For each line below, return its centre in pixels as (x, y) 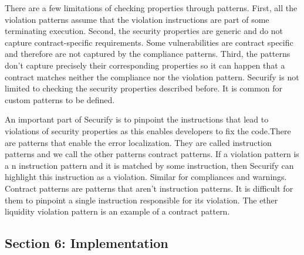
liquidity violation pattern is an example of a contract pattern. (117, 211)
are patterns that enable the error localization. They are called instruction (138, 142)
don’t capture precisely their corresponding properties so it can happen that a (145, 65)
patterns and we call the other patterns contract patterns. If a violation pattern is (152, 154)
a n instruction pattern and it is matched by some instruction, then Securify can (149, 165)
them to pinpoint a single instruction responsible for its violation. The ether (141, 200)
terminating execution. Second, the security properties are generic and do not (144, 31)
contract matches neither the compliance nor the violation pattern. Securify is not (152, 76)
